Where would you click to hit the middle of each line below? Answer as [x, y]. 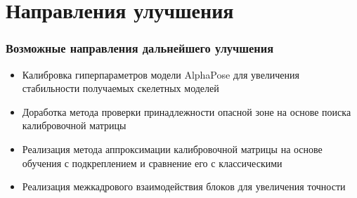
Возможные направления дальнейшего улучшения [140, 48]
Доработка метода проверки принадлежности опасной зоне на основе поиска [187, 111]
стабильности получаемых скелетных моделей [121, 88]
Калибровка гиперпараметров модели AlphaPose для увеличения [161, 74]
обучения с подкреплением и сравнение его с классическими [152, 163]
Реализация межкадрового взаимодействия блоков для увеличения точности [184, 186]
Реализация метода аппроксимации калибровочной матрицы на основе [172, 148]
